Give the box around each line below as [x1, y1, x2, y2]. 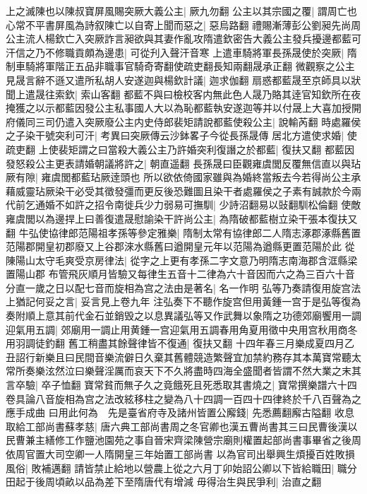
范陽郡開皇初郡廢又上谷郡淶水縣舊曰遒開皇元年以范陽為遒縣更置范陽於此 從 [6, 239, 355, 254]
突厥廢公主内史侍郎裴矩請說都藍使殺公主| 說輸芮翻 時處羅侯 [84, 114, 361, 129]
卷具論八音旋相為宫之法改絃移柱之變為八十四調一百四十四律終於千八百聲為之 [6, 391, 361, 406]
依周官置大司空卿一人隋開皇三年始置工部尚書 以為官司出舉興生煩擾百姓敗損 [6, 447, 355, 461]
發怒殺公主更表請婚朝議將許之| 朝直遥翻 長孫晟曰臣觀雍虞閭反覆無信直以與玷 [6, 155, 361, 170]
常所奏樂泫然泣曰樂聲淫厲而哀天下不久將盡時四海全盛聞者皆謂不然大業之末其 [6, 363, 361, 378]
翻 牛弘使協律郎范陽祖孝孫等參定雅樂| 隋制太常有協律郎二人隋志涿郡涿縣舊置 [6, 225, 361, 240]
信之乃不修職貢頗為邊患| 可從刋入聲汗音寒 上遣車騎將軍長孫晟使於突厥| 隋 [15, 45, 357, 59]
